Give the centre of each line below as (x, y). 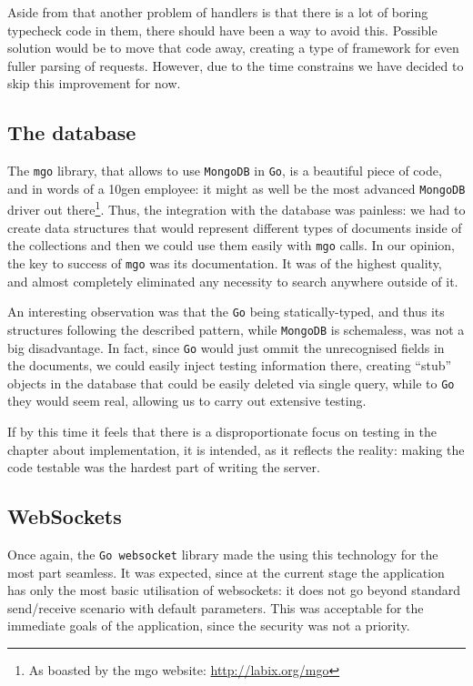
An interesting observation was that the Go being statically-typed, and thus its (226, 312)
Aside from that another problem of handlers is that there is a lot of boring (218, 12)
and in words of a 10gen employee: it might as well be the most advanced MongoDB (236, 188)
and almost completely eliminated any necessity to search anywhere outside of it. (233, 281)
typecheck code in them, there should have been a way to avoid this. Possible (222, 30)
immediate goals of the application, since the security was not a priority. (209, 625)
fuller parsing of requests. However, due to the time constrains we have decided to (236, 65)
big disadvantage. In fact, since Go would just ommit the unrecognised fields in (226, 347)
